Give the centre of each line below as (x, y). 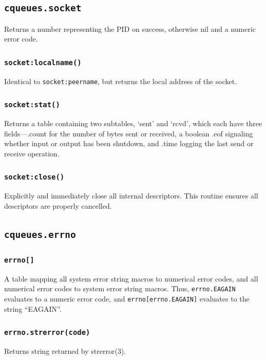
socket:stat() (32, 105)
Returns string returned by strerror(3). (65, 351)
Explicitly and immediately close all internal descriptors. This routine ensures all (131, 196)
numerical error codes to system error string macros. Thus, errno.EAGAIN (120, 288)
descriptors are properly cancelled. (58, 205)
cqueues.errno (40, 234)
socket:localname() (43, 62)
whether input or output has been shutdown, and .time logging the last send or (129, 143)
